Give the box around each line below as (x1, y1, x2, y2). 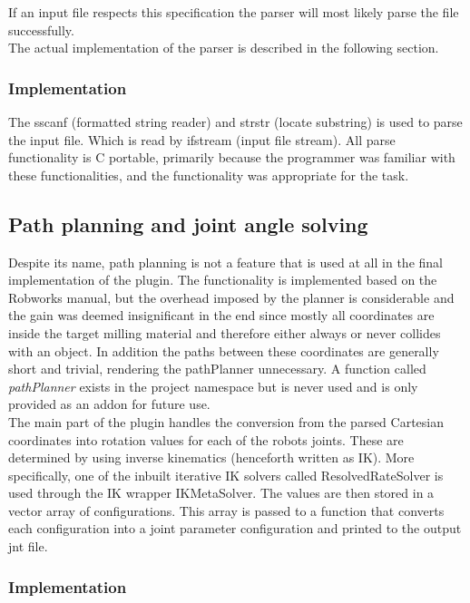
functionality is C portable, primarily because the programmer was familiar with (8, 148, 455, 167)
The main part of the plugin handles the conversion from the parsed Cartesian (8, 412, 445, 431)
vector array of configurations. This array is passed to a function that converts (8, 501, 445, 520)
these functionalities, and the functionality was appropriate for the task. (8, 165, 409, 184)
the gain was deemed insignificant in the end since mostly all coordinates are (8, 306, 435, 325)
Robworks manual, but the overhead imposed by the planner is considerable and (8, 287, 455, 306)
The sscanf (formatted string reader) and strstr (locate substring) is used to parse (8, 112, 463, 131)
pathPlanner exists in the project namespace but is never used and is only (8, 376, 418, 395)
